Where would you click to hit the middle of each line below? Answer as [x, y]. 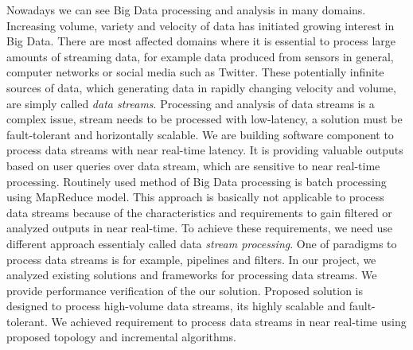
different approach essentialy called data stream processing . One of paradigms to [202, 243]
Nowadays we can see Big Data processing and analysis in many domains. [186, 10]
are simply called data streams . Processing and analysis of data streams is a [191, 103]
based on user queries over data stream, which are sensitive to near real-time [193, 165]
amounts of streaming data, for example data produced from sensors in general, [200, 56]
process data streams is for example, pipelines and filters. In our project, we [191, 259]
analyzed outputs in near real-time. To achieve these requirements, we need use [199, 228]
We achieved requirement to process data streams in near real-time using [229, 321]
